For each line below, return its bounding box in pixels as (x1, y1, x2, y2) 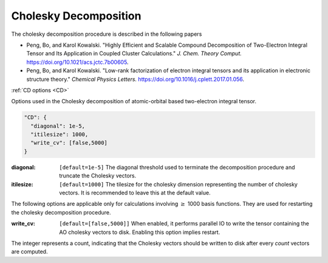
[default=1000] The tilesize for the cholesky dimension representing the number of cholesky (59, 180, 298, 188)
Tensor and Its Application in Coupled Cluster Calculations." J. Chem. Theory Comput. (26, 50, 242, 57)
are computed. (11, 248, 48, 255)
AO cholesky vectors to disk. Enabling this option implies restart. (59, 228, 220, 236)
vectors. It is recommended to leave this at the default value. (59, 189, 211, 196)
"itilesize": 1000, (30, 131, 89, 138)
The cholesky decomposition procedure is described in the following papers (11, 30, 202, 38)
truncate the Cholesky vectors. (59, 172, 137, 179)
